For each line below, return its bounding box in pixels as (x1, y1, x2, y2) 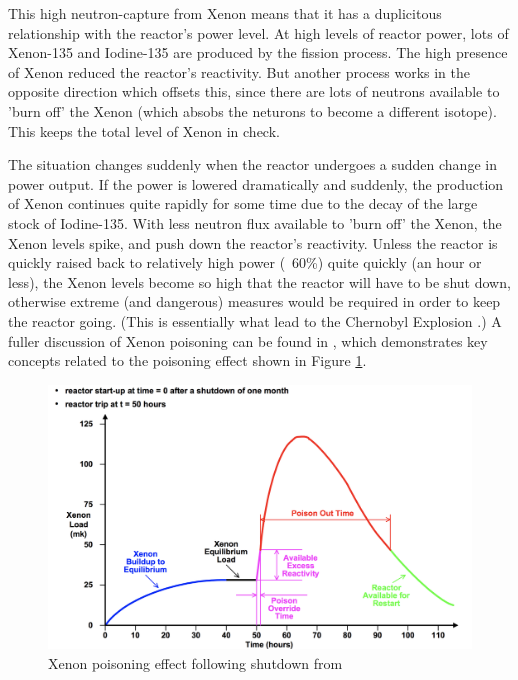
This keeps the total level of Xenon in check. (8, 120, 280, 141)
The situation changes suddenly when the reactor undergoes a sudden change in (8, 154, 497, 175)
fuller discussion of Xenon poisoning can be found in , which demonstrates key (8, 330, 488, 351)
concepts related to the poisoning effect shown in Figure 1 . (8, 350, 367, 371)
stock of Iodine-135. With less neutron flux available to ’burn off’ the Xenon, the (8, 212, 502, 233)
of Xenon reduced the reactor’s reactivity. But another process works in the (8, 61, 470, 82)
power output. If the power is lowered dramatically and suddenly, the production (8, 173, 504, 194)
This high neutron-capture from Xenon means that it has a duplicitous (8, 3, 442, 23)
